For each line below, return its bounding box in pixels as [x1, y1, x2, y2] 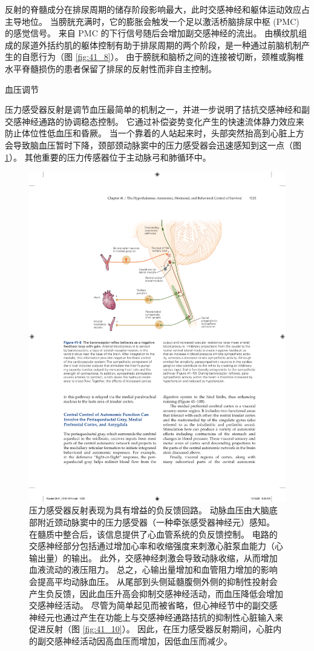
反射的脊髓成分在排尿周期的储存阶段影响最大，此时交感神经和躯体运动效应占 [5, 3, 310, 15]
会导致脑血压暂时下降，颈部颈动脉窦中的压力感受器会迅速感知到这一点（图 [5, 138, 301, 151]
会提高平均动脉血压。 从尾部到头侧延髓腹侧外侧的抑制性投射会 [29, 575, 278, 588]
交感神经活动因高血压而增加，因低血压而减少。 [45, 635, 232, 647]
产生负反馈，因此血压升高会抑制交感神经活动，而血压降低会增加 [29, 587, 283, 599]
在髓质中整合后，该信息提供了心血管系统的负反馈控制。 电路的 [29, 527, 278, 540]
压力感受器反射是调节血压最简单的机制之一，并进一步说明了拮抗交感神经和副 [5, 103, 310, 116]
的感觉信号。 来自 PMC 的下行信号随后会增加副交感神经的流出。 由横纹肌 [5, 27, 299, 39]
